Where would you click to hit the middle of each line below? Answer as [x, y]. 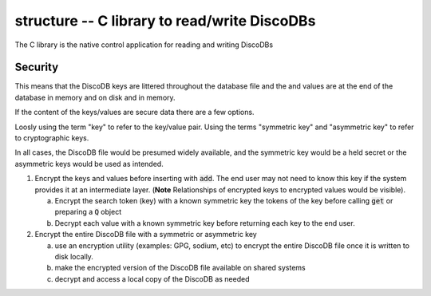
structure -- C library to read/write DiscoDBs [165, 21]
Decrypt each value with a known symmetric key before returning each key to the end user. [205, 223]
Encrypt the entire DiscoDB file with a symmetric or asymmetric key [146, 235]
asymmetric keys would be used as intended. [89, 164]
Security [37, 67]
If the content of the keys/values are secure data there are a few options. [134, 112]
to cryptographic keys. [52, 138]
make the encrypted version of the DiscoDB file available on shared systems [180, 268]
